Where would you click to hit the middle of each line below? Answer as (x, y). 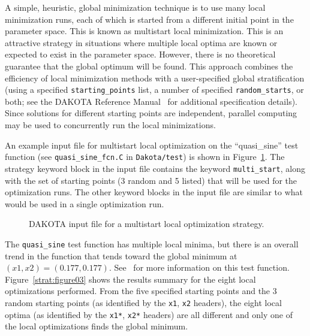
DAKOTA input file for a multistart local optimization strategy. (147, 224)
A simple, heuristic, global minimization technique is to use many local (135, 7)
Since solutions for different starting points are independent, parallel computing (151, 113)
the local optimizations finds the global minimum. (97, 326)
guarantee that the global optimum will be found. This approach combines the (149, 66)
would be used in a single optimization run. (85, 203)
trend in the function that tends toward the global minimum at (121, 255)
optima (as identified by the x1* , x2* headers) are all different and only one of (149, 314)
